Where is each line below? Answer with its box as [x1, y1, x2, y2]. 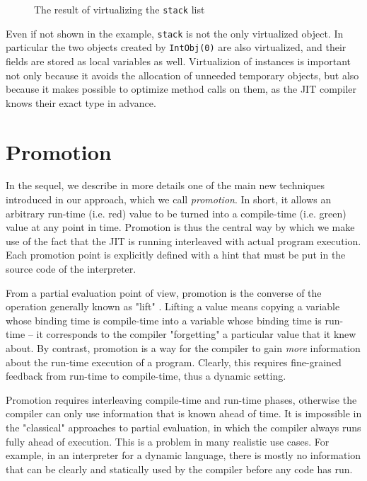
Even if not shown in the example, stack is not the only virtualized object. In [6, 26, 344, 40]
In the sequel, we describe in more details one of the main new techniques [6, 178, 325, 193]
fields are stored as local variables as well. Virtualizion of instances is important [6, 53, 351, 68]
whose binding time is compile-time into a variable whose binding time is [6, 312, 322, 327]
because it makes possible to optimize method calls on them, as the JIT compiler [6, 81, 357, 96]
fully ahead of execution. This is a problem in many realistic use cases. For [6, 434, 330, 448]
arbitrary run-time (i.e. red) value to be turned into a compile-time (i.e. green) [6, 205, 346, 220]
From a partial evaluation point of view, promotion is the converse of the [6, 285, 322, 300]
